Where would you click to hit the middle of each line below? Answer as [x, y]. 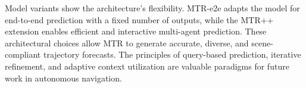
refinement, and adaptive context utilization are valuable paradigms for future [147, 66]
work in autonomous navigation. [63, 78]
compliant [23, 54]
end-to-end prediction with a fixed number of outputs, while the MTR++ [139, 19]
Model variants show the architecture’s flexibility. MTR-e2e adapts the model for [152, 8]
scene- [262, 43]
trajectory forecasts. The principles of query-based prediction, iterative [172, 54]
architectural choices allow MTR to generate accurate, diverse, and [127, 43]
